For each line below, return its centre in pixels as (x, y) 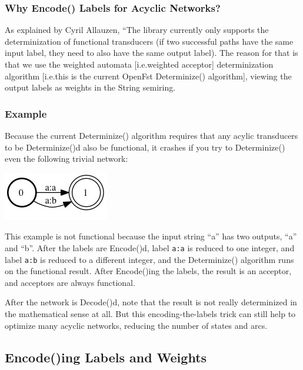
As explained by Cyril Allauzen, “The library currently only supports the (137, 30)
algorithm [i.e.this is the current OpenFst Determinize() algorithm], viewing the (148, 76)
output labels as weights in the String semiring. (90, 87)
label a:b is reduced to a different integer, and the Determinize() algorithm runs (149, 259)
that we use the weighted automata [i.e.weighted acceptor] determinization (139, 64)
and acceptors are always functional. (70, 282)
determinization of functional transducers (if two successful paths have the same (149, 41)
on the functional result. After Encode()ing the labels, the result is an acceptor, (148, 271)
